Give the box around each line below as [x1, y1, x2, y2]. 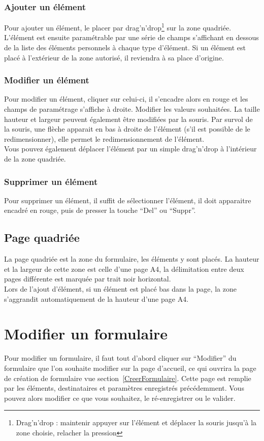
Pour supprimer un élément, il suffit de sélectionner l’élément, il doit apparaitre [4, 195, 251, 205]
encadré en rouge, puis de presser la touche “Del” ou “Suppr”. [4, 205, 196, 215]
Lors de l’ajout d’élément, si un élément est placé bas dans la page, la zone [4, 283, 237, 294]
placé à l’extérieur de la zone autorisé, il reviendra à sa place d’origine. [4, 52, 224, 62]
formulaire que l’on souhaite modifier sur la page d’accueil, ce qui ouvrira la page [4, 362, 256, 373]
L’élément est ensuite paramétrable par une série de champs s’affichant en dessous [4, 32, 259, 43]
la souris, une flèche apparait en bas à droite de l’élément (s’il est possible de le [4, 123, 250, 134]
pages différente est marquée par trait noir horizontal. [4, 273, 171, 284]
